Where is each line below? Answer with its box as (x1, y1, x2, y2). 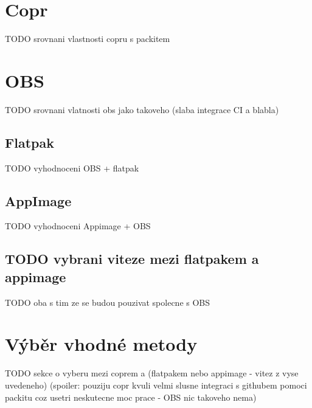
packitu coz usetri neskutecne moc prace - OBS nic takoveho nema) (5, 390, 257, 403)
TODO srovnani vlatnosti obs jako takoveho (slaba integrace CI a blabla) (5, 103, 279, 116)
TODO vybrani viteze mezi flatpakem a (5, 249, 259, 268)
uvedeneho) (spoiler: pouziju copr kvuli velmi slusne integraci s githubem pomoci (5, 378, 307, 391)
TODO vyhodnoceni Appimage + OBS (5, 220, 151, 232)
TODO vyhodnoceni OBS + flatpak (5, 161, 139, 174)
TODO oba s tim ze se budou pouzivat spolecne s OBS (5, 296, 210, 308)
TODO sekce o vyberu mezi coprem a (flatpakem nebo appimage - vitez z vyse (5, 367, 299, 379)
